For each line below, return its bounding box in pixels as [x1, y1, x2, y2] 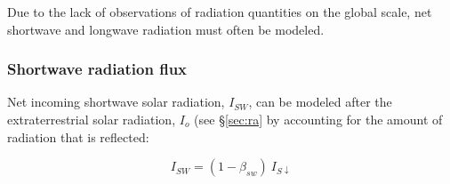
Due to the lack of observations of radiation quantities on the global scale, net [7, 3, 432, 20]
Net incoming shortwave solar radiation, [7, 92, 225, 111]
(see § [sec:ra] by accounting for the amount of [194, 110, 443, 128]
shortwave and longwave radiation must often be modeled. [7, 20, 325, 38]
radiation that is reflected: [7, 127, 149, 146]
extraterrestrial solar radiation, [7, 110, 176, 128]
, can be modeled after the [248, 92, 392, 111]
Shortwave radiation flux [7, 58, 188, 80]
